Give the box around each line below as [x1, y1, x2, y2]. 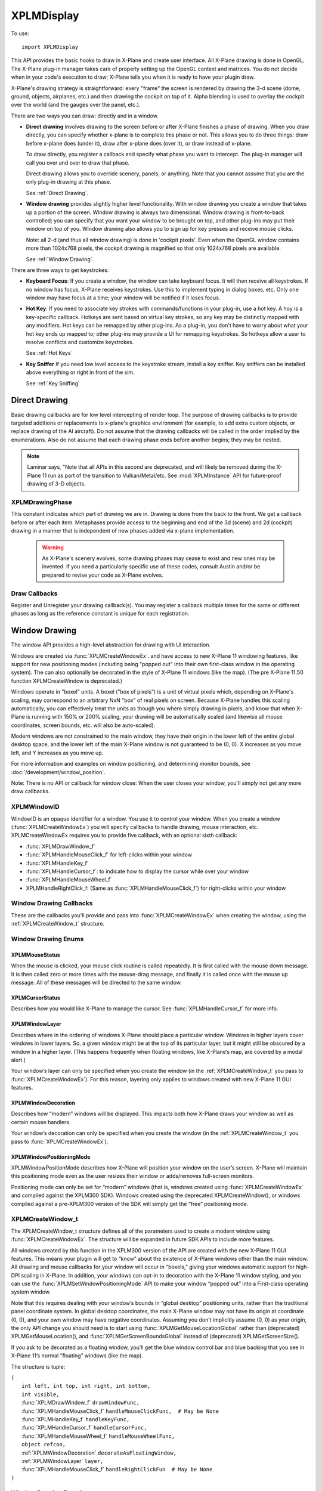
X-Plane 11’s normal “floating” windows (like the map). [11, 1352, 143, 1359]
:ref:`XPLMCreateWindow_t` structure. [11, 920, 104, 927]
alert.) [11, 1056, 26, 1063]
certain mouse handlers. [11, 1118, 71, 1125]
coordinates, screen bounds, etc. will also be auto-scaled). [11, 722, 156, 729]
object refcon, [21, 1441, 66, 1448]
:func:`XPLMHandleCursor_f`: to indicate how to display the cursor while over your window [26, 868, 249, 875]
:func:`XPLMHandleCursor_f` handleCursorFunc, [21, 1424, 147, 1431]
